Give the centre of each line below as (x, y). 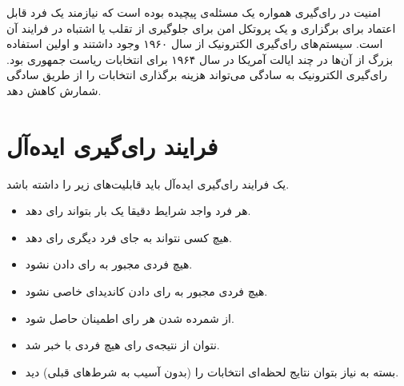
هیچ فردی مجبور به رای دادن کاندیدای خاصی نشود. (146, 291)
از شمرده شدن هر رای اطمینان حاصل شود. (130, 318)
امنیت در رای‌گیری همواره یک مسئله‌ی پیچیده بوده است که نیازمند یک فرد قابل (194, 12)
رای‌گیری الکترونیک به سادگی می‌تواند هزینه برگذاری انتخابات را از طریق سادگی (197, 75)
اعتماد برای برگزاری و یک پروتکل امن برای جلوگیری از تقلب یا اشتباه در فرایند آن (201, 28)
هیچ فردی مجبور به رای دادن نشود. (109, 264)
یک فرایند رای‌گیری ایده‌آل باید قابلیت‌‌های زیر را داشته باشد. (148, 183)
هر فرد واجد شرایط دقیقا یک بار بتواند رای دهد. (138, 211)
